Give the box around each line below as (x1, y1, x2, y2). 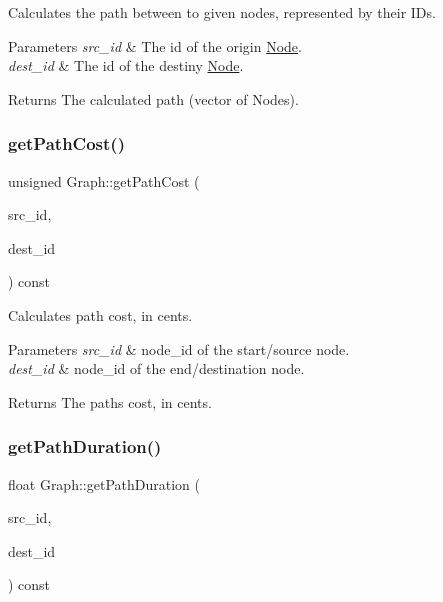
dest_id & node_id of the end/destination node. (8, 358, 305, 379)
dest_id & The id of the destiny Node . (8, 55, 244, 76)
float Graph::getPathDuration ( (8, 473, 200, 494)
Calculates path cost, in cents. (8, 304, 193, 325)
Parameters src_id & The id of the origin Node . (8, 35, 302, 56)
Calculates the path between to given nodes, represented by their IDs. (8, 2, 436, 22)
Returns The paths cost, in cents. (8, 391, 212, 412)
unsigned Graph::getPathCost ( (8, 170, 200, 191)
